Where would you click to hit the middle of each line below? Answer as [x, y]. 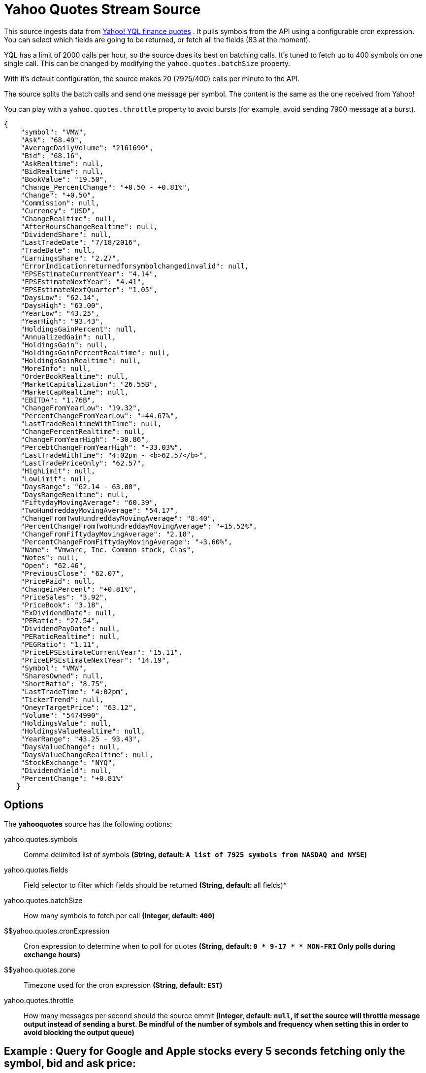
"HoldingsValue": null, [66, 723]
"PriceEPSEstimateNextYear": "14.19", [95, 660]
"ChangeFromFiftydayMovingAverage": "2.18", [108, 534]
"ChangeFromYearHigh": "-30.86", [85, 439]
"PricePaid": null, [58, 581]
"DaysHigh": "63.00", [62, 305]
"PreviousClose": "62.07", [72, 573]
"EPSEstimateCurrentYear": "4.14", [89, 274]
